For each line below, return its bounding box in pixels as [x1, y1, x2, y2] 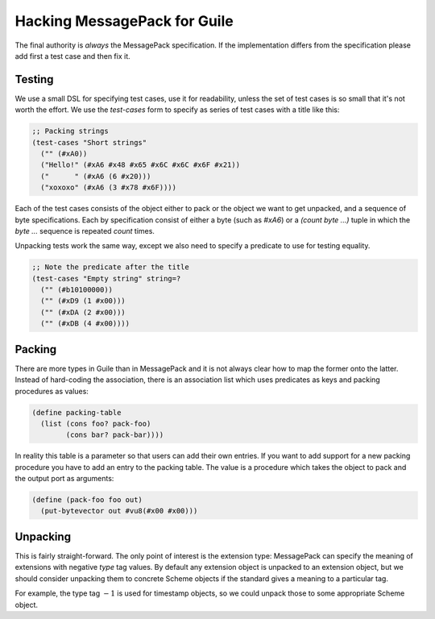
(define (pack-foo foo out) [31, 496, 143, 505]
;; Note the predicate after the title [31, 263, 189, 272]
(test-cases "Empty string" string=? [31, 274, 181, 283]
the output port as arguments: [14, 474, 114, 484]
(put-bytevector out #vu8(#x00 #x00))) [40, 506, 198, 516]
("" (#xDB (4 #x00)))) [40, 319, 130, 328]
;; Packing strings [31, 127, 109, 136]
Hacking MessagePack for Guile [14, 12, 234, 30]
